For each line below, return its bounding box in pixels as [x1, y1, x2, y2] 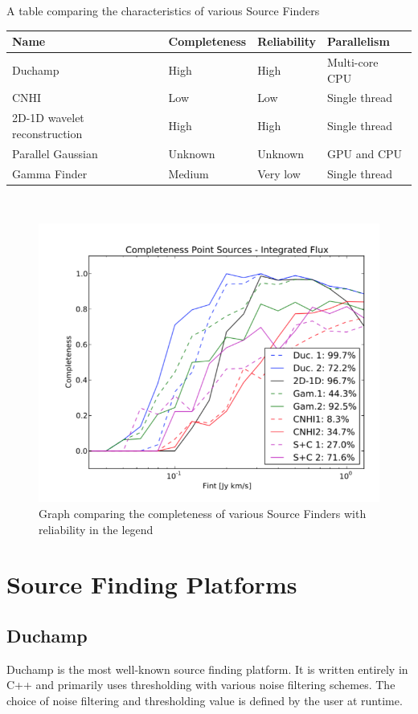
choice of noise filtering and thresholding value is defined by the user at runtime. [6, 692, 403, 708]
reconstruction [12, 124, 83, 141]
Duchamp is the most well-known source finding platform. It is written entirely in [6, 660, 408, 677]
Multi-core [327, 53, 379, 70]
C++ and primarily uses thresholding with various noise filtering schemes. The [6, 676, 395, 693]
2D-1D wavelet [12, 109, 84, 126]
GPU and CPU [327, 145, 403, 161]
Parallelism [327, 33, 390, 50]
